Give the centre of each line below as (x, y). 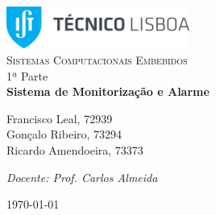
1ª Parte (27, 75)
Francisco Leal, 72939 (60, 118)
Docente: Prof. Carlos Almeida (82, 177)
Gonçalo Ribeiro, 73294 (64, 134)
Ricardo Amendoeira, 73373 (75, 150)
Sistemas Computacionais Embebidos (97, 60)
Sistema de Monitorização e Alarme (108, 91)
